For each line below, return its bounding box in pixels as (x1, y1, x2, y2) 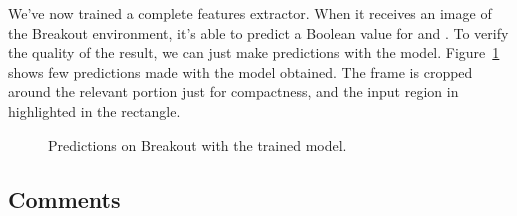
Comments (8, 183, 121, 214)
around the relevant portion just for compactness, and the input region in (8, 81, 459, 102)
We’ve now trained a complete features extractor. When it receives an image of (8, 3, 492, 23)
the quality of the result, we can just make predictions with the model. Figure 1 (8, 42, 500, 63)
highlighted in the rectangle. (8, 100, 181, 121)
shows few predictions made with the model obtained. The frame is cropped (8, 61, 473, 82)
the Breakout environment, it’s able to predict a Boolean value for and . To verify (8, 22, 509, 43)
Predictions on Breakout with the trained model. (48, 134, 347, 155)
